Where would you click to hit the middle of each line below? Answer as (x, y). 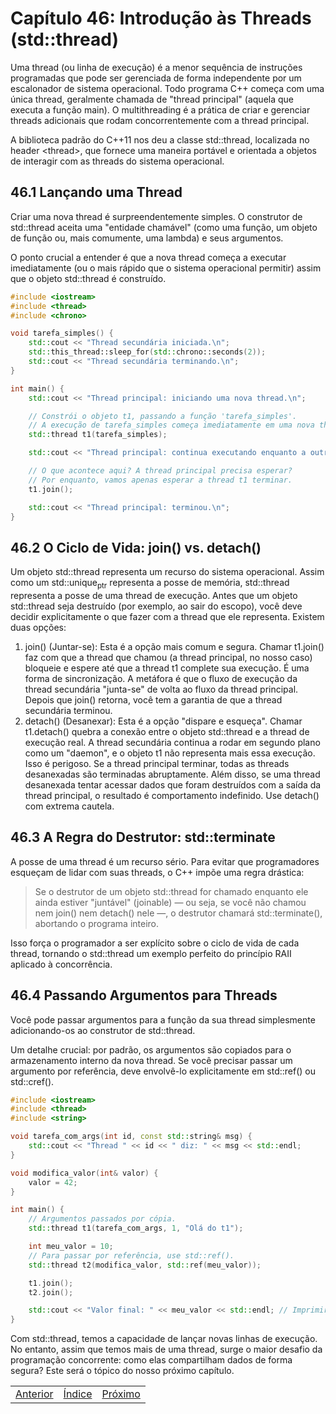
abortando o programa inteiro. (97, 923)
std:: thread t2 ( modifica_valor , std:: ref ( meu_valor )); (145, 1265)
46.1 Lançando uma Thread (96, 192)
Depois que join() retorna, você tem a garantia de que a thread (153, 699)
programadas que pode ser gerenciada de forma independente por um (156, 78)
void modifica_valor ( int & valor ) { (84, 1173)
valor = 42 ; (53, 1182)
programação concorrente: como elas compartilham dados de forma (151, 1360)
